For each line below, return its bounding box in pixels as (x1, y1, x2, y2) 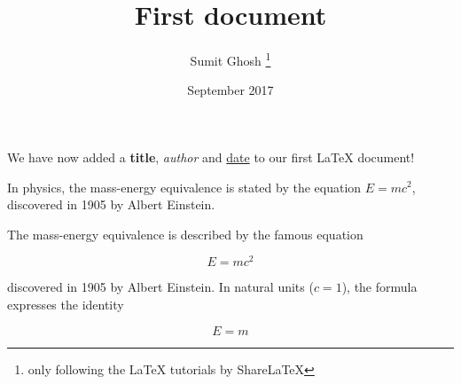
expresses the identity (7, 295, 124, 314)
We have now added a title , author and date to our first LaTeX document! (7, 147, 415, 166)
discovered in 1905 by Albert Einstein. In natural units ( (7, 278, 314, 296)
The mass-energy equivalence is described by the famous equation (7, 224, 363, 243)
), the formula (341, 278, 418, 296)
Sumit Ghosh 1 (190, 49, 271, 69)
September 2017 (187, 81, 274, 99)
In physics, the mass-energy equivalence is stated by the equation (7, 177, 362, 196)
